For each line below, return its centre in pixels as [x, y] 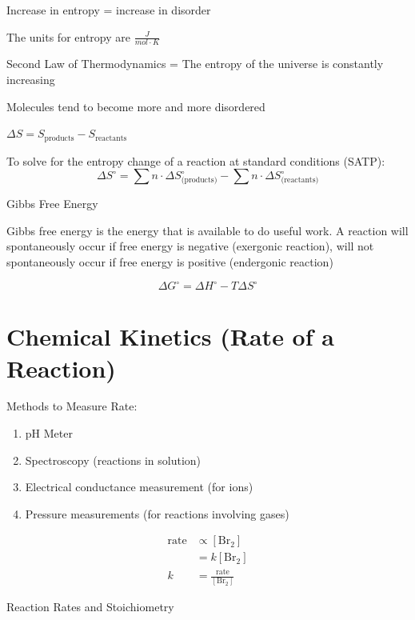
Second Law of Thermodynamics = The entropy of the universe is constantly [195, 64]
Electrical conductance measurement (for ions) [139, 487]
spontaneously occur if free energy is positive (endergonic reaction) [170, 262]
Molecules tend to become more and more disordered [136, 106]
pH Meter [49, 433]
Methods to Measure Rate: [72, 406]
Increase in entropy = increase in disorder [109, 10]
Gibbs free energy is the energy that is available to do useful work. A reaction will [207, 230]
